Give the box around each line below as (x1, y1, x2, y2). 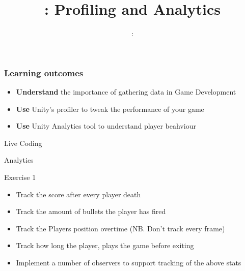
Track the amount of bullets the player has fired (16, 206, 166, 217)
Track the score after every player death (16, 189, 141, 199)
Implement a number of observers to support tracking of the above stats (16, 257, 241, 267)
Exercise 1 (4, 171, 36, 182)
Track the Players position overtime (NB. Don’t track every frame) (16, 223, 225, 233)
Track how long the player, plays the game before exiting (16, 240, 194, 251)
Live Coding (4, 137, 42, 148)
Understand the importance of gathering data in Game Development (16, 86, 236, 97)
